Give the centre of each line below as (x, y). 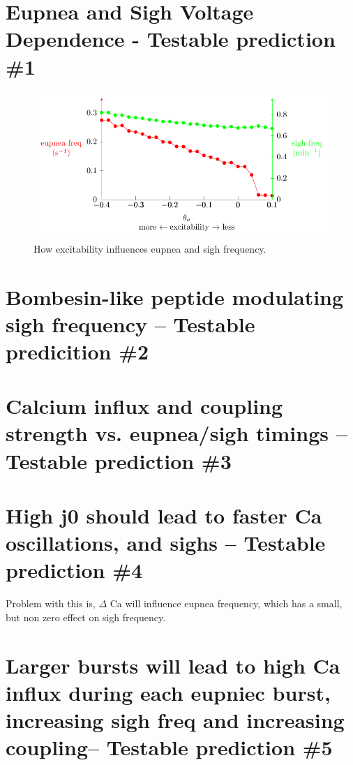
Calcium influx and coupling (144, 406)
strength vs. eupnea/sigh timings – (176, 433)
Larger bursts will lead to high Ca (173, 665)
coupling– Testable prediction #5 (169, 747)
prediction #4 (74, 570)
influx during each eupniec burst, (168, 692)
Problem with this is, (51, 603)
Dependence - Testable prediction (171, 39)
